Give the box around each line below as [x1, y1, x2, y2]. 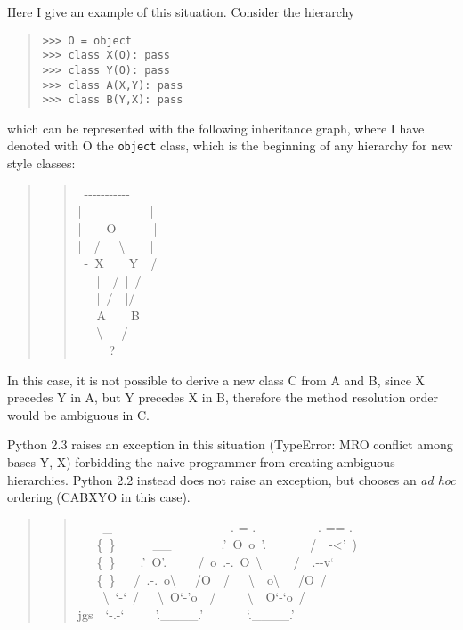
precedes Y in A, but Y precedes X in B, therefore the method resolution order [7, 388, 439, 407]
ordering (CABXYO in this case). [7, 488, 191, 506]
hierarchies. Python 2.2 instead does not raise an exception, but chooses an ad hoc [7, 470, 456, 489]
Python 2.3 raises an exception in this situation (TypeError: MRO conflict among [7, 435, 453, 454]
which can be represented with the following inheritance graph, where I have [7, 118, 425, 137]
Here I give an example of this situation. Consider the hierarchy [7, 3, 355, 20]
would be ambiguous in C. [7, 405, 150, 424]
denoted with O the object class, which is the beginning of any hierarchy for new [7, 136, 453, 155]
